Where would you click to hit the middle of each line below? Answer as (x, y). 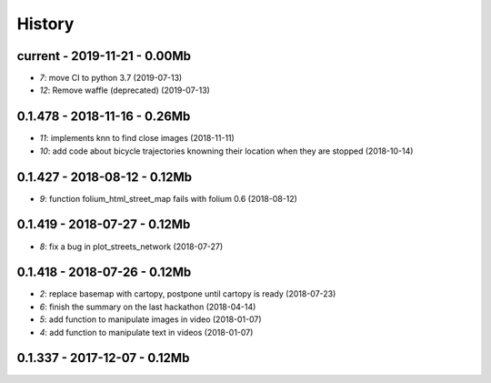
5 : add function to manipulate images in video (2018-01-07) (151, 319)
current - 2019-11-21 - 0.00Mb (104, 56)
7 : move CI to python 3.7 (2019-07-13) (111, 78)
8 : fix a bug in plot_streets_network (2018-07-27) (131, 247)
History (45, 24)
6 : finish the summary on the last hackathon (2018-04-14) (148, 307)
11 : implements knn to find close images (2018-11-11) (137, 138)
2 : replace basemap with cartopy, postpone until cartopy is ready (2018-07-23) (188, 294)
